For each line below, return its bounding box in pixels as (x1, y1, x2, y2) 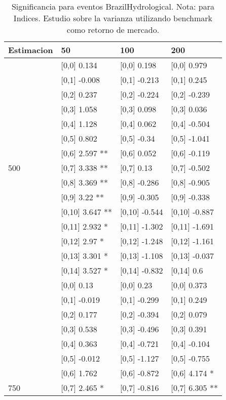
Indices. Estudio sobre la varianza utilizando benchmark (13, 12, 213, 24)
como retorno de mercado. (66, 24, 160, 35)
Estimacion (8, 44, 53, 56)
